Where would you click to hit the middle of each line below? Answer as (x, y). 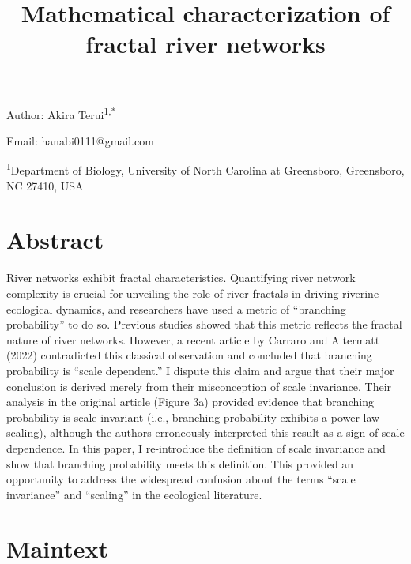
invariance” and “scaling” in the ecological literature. (134, 494)
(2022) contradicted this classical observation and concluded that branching (189, 355)
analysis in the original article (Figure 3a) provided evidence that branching (190, 402)
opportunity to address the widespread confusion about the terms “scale (181, 479)
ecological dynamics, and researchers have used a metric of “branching (176, 308)
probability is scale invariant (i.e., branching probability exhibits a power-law (193, 417)
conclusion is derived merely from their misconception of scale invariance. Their (199, 386)
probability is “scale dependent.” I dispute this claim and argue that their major (200, 370)
